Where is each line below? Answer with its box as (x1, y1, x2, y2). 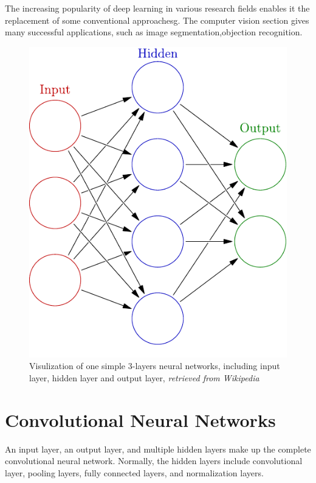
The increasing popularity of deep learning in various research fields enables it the (5, 2, 310, 14)
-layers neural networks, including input (132, 359, 280, 372)
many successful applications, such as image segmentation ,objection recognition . (5, 26, 303, 38)
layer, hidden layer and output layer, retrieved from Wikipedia (29, 371, 259, 384)
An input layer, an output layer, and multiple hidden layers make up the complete (5, 442, 311, 455)
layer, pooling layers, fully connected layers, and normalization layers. (5, 466, 264, 479)
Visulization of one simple (29, 359, 126, 372)
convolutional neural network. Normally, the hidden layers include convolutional (5, 454, 303, 467)
